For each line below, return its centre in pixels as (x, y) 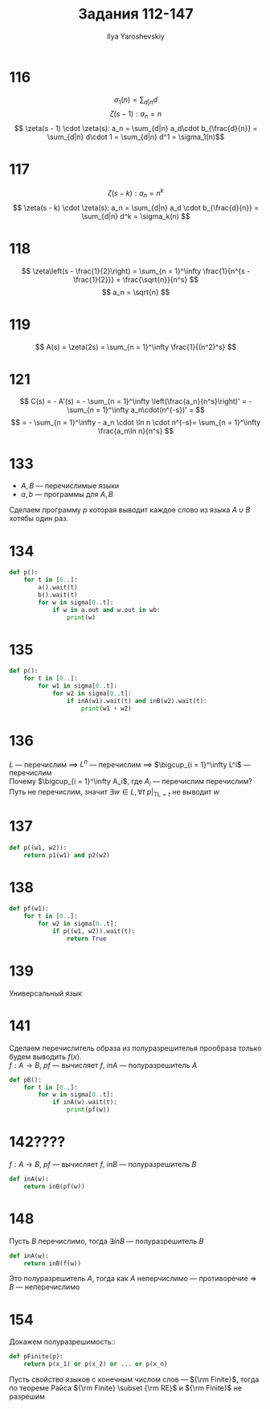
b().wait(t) (58, 595)
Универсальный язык (46, 993)
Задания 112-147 (136, 14)
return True (86, 939)
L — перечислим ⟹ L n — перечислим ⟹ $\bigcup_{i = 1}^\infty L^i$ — (130, 763)
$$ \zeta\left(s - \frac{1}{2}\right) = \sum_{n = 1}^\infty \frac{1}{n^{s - (136, 271)
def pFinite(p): (36, 1357)
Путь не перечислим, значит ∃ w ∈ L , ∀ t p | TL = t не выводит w (115, 793)
